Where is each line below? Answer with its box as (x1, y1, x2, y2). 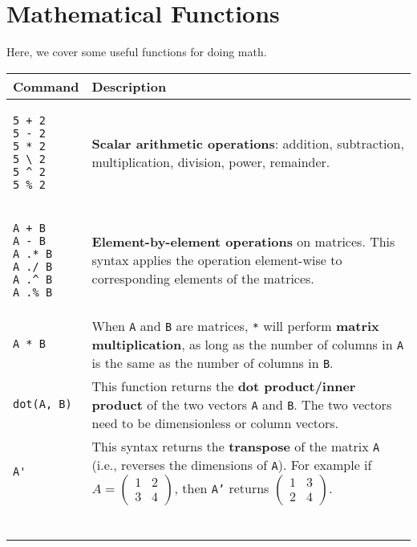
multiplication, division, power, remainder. (91, 152, 330, 171)
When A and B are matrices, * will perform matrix (91, 316, 379, 335)
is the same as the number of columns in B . (91, 353, 334, 372)
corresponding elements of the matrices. (91, 269, 314, 288)
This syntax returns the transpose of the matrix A (91, 436, 380, 455)
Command (13, 76, 79, 96)
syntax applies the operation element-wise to (91, 251, 342, 270)
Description (91, 76, 167, 96)
